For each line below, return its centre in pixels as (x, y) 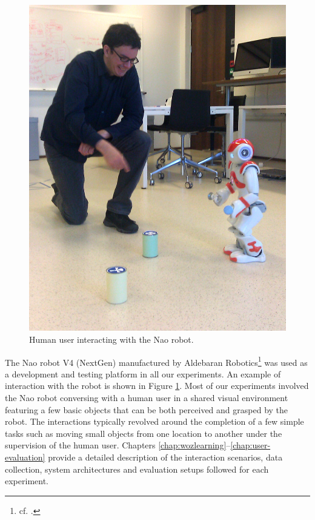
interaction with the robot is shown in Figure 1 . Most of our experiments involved (157, 386)
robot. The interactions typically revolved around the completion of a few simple (154, 421)
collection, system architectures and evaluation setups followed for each (137, 469)
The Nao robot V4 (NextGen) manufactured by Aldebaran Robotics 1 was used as (156, 361)
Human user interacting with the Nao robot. (111, 339)
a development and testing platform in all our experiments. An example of (143, 373)
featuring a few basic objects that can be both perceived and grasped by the (147, 409)
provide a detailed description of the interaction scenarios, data (165, 457)
